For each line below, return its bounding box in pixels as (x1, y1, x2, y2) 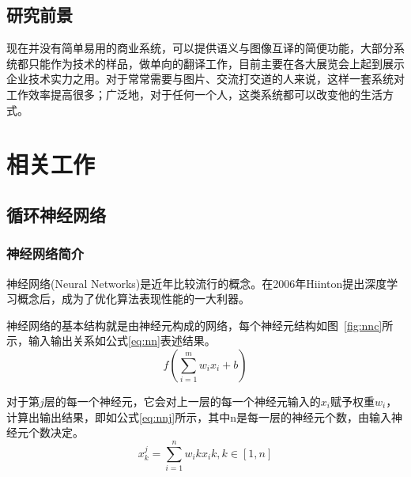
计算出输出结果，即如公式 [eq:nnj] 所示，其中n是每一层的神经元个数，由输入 (6, 408, 391, 425)
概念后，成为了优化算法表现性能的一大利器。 (17, 290, 250, 307)
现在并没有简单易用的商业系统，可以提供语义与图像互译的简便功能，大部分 (6, 40, 394, 56)
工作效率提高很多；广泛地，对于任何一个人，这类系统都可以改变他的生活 (6, 85, 383, 102)
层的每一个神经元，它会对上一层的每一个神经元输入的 (43, 392, 321, 409)
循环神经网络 (6, 202, 106, 226)
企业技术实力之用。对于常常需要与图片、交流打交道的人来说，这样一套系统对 (6, 70, 405, 87)
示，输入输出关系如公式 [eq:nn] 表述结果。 (6, 332, 216, 349)
